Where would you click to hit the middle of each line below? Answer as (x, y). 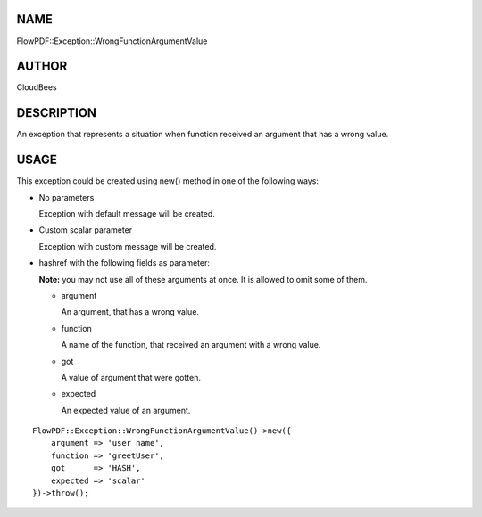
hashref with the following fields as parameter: (124, 263)
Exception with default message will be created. (127, 214)
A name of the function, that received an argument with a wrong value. (191, 345)
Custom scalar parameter (86, 230)
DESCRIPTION (57, 113)
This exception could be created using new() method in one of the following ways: (167, 181)
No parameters (66, 197)
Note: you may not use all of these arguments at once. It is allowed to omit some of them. (203, 279)
